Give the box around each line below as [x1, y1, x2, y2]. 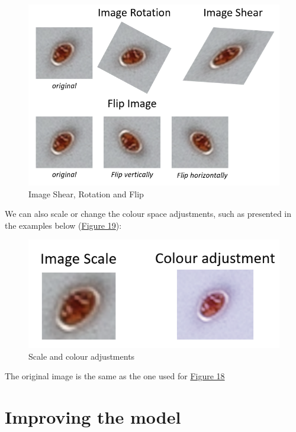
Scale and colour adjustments [28, 350, 135, 362]
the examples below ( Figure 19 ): [5, 219, 122, 231]
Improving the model [5, 404, 181, 428]
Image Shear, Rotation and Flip [28, 187, 144, 200]
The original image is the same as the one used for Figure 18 [5, 370, 225, 382]
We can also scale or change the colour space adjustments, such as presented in [5, 207, 292, 220]
